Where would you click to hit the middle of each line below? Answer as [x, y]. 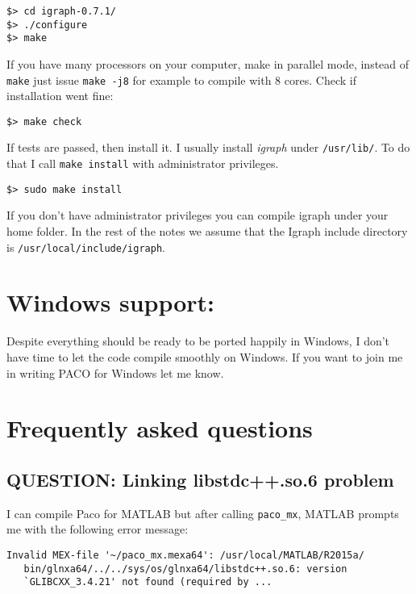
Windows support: [111, 302]
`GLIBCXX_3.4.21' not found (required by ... [148, 582]
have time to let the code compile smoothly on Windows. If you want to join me [205, 357]
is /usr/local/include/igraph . [86, 247]
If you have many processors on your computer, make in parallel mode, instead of [208, 63]
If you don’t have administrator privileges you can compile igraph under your [198, 215]
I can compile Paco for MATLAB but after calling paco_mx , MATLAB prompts [203, 513]
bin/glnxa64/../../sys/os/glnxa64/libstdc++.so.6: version [185, 569]
